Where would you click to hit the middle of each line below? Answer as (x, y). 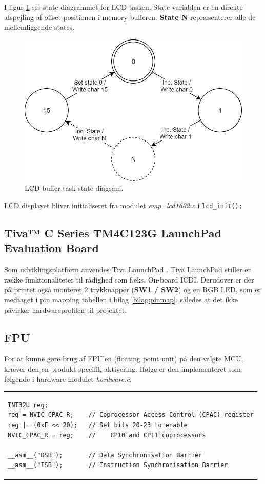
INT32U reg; (28, 405)
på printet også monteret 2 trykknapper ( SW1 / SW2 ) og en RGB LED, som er (132, 289)
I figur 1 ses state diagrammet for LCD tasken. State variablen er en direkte (124, 7)
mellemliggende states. (39, 27)
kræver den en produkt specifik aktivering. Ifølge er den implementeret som (123, 368)
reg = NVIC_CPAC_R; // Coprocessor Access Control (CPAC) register (131, 415)
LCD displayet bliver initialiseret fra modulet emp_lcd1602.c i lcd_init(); (123, 205)
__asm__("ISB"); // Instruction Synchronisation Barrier (118, 465)
